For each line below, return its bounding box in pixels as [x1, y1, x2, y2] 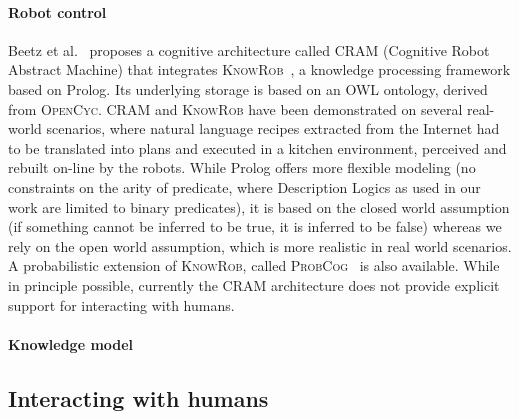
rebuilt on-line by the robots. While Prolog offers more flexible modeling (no [8, 157, 476, 178]
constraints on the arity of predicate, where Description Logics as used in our [8, 176, 481, 197]
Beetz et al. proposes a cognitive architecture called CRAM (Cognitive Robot [8, 39, 490, 60]
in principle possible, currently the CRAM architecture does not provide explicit [8, 274, 500, 295]
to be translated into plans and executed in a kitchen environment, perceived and [8, 137, 507, 158]
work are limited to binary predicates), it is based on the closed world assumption [8, 196, 510, 217]
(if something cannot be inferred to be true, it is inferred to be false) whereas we [8, 216, 502, 237]
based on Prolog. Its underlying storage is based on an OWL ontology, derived [8, 78, 488, 99]
